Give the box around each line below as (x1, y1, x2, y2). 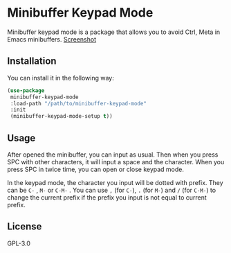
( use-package (7, 87, 45, 94)
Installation (7, 55, 57, 67)
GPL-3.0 (7, 239, 31, 247)
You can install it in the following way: (7, 73, 114, 82)
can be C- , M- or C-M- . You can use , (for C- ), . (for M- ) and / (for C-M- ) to (7, 186, 216, 194)
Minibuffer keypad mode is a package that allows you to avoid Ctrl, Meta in (7, 28, 221, 36)
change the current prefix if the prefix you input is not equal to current (7, 193, 207, 202)
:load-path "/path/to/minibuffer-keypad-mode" (10, 100, 147, 107)
